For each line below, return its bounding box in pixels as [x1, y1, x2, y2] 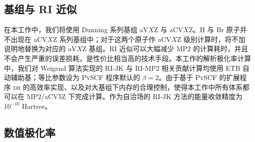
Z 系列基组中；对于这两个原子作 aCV [52, 34, 172, 44]
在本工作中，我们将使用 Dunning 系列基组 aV [4, 24, 149, 35]
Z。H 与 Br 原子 [188, 24, 240, 35]
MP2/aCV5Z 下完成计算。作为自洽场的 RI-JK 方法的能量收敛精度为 [26, 91, 243, 101]
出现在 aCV [10, 34, 48, 44]
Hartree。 [22, 101, 52, 111]
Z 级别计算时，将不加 [177, 34, 246, 44]
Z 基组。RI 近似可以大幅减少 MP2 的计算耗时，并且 [82, 43, 248, 54]
